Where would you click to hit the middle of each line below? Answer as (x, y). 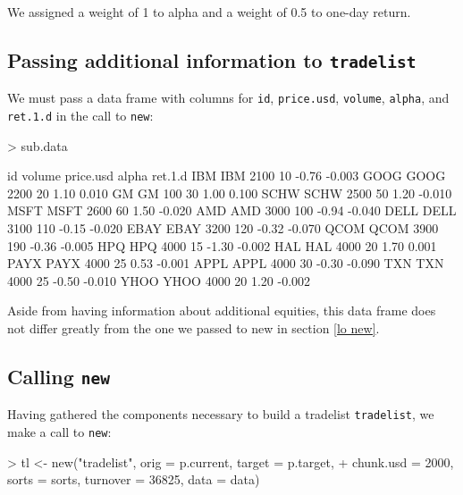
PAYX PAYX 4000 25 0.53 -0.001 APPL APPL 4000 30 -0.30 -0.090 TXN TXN (226, 263)
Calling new (59, 377)
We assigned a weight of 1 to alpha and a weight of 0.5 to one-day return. (209, 12)
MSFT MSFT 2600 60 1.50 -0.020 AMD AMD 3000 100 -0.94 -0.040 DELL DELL (232, 210)
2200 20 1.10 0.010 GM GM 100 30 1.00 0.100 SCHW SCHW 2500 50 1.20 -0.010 (230, 193)
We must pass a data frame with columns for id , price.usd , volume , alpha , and (228, 98)
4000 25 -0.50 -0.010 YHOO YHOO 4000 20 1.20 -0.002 (159, 280)
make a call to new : (59, 432)
